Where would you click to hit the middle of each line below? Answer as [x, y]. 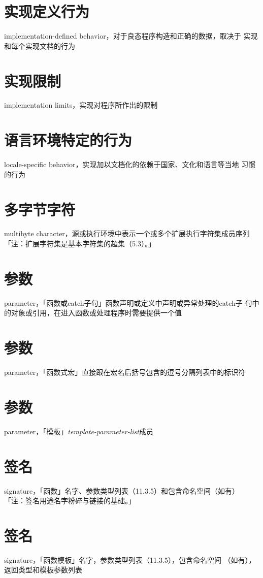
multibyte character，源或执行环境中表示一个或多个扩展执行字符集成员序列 [127, 233]
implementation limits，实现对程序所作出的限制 [81, 105]
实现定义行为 [47, 11]
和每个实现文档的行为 [40, 45]
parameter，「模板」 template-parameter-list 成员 [79, 431]
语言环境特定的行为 [68, 140]
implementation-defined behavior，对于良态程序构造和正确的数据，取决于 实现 [131, 36]
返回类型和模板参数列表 [43, 570]
